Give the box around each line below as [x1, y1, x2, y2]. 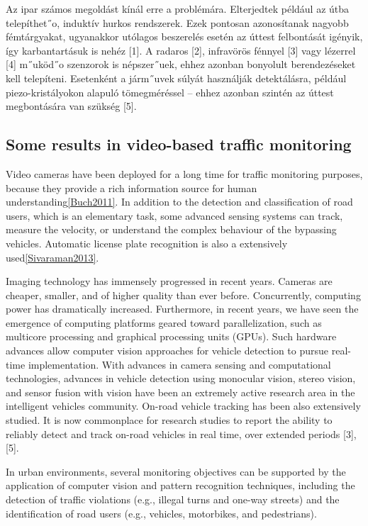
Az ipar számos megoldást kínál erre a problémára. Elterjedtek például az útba [6, 1, 350, 16]
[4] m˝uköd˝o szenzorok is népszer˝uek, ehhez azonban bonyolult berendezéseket [6, 57, 356, 72]
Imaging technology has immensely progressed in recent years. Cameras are [6, 274, 333, 289]
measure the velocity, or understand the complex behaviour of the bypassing [6, 222, 337, 237]
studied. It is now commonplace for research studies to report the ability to [6, 413, 333, 427]
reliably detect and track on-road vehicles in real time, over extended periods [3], [6, 426, 357, 441]
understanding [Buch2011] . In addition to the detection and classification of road [6, 194, 353, 209]
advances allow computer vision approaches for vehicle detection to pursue [6, 343, 329, 358]
